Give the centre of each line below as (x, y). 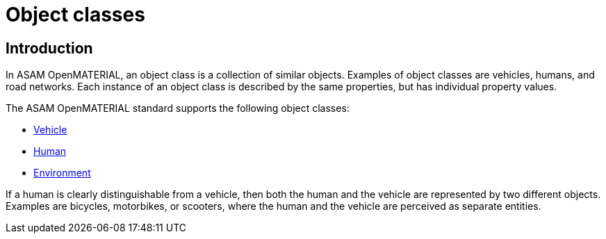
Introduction (49, 48)
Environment (62, 173)
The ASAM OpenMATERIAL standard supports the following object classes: (178, 108)
